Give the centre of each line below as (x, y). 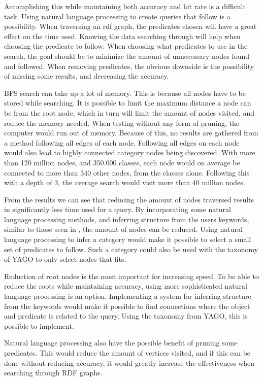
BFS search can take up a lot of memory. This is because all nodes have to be (125, 93)
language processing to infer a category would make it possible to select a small (128, 239)
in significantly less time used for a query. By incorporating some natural (118, 209)
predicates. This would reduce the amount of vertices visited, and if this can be (127, 353)
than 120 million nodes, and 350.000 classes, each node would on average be (122, 162)
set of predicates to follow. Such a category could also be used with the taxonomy (131, 249)
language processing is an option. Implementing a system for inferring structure (128, 296)
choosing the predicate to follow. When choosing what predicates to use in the (126, 46)
